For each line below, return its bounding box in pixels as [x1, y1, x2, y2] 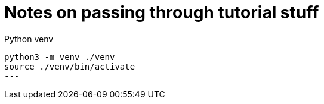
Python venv [4, 33, 54, 44]
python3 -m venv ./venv [4, 52, 115, 62]
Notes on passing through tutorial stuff [4, 2, 319, 23]
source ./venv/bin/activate [4, 61, 135, 71]
